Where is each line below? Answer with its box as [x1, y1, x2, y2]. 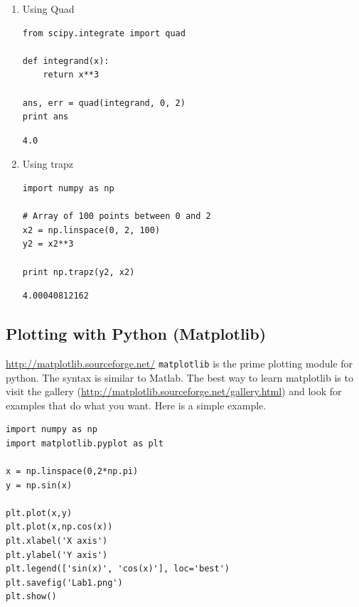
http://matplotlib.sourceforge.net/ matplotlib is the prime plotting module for [6, 355, 353, 370]
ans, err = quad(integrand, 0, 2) [22, 97, 186, 108]
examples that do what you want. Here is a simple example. [6, 397, 267, 412]
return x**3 [43, 70, 100, 80]
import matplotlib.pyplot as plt [6, 438, 164, 448]
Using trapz [22, 156, 74, 171]
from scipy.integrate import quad [22, 28, 186, 38]
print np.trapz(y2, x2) [22, 267, 135, 277]
